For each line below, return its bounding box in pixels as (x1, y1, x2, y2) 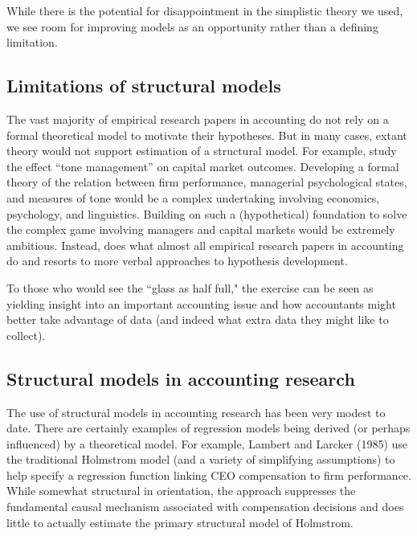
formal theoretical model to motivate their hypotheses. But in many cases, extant (6, 126, 407, 143)
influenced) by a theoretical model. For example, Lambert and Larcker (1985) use (6, 435, 408, 452)
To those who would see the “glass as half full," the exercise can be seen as (6, 279, 374, 296)
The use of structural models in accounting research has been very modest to (6, 403, 386, 420)
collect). (6, 326, 46, 343)
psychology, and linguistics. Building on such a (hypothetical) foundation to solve (6, 205, 407, 222)
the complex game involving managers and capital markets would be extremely (6, 221, 395, 238)
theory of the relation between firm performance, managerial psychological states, (6, 174, 407, 190)
